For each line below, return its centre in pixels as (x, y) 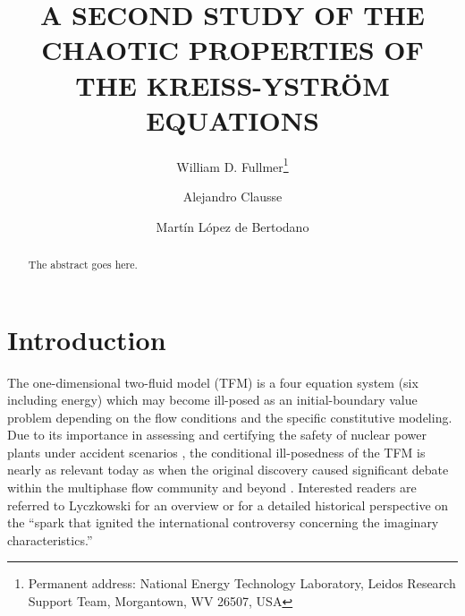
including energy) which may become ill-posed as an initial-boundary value (212, 400)
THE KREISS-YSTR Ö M (232, 85)
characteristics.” (50, 539)
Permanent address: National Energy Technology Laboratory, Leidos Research (242, 583)
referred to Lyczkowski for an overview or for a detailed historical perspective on (228, 505)
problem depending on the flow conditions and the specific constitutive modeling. (230, 417)
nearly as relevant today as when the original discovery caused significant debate (228, 470)
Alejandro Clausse (232, 196)
